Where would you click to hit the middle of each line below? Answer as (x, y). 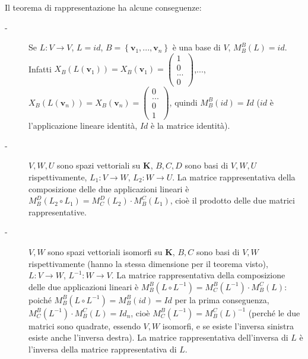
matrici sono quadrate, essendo (85, 325)
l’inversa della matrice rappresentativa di (103, 349)
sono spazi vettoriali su (99, 165)
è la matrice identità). (190, 126)
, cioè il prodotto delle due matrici (232, 200)
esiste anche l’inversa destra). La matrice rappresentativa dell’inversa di (158, 337)
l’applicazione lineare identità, (83, 126)
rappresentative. (58, 212)
